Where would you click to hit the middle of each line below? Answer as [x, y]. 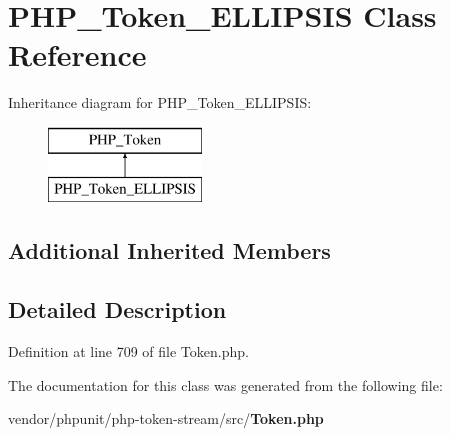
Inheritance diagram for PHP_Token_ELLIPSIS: [160, 102]
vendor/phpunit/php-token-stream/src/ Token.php [166, 418]
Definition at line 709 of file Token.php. [128, 351]
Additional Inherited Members [169, 250]
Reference [77, 54]
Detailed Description [117, 309]
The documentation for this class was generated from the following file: [225, 384]
